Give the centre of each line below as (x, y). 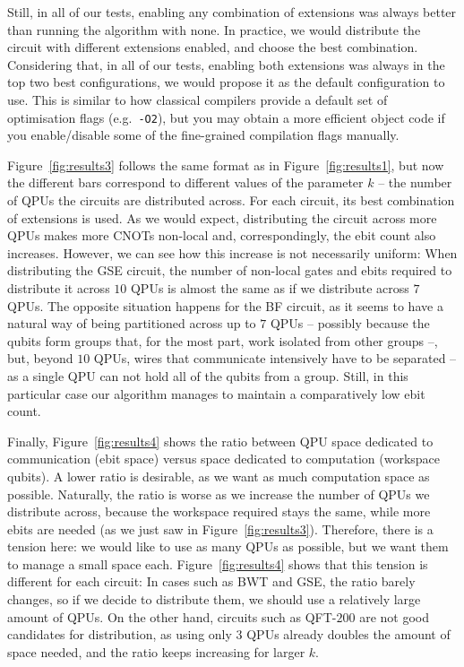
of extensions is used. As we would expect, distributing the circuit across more (222, 217)
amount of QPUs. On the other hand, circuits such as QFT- (172, 616)
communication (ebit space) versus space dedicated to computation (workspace (224, 459)
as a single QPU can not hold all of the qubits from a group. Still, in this (208, 375)
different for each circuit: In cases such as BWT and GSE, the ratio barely (211, 581)
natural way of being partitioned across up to (132, 323)
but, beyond (40, 358)
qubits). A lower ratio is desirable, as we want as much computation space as (219, 476)
